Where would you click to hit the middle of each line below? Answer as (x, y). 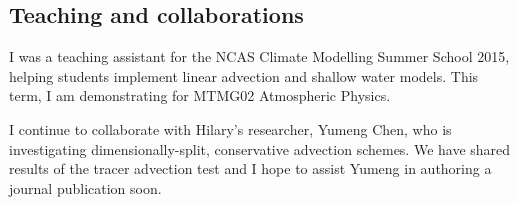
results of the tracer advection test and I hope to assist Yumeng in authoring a (250, 168)
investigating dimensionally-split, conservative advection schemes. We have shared (260, 148)
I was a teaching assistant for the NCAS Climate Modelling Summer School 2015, (259, 56)
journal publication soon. (85, 187)
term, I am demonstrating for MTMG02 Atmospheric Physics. (200, 95)
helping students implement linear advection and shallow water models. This (244, 75)
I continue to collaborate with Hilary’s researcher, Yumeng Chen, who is (230, 128)
